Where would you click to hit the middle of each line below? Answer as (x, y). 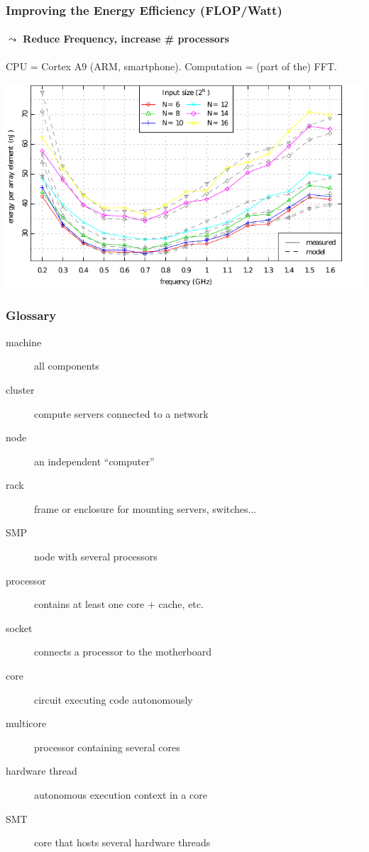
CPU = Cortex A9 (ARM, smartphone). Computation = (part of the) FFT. (171, 66)
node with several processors (96, 557)
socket (19, 627)
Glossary (31, 315)
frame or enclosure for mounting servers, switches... (145, 508)
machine (24, 342)
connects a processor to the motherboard (123, 652)
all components (67, 366)
